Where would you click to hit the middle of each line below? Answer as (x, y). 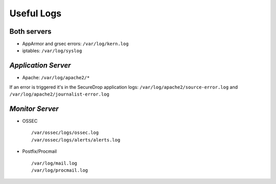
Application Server (40, 66)
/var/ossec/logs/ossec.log (65, 133)
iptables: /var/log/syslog (52, 51)
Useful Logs (36, 13)
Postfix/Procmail (40, 151)
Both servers (30, 31)
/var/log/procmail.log (60, 170)
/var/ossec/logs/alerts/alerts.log (76, 140)
